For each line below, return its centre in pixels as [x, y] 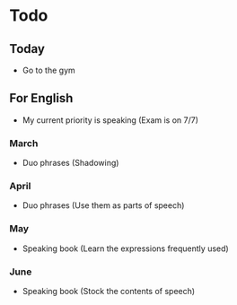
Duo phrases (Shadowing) [70, 163]
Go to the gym [49, 70]
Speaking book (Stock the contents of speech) [109, 291]
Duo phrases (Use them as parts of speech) [103, 205]
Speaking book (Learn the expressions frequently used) [125, 248]
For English [41, 98]
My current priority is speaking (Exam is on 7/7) [110, 120]
